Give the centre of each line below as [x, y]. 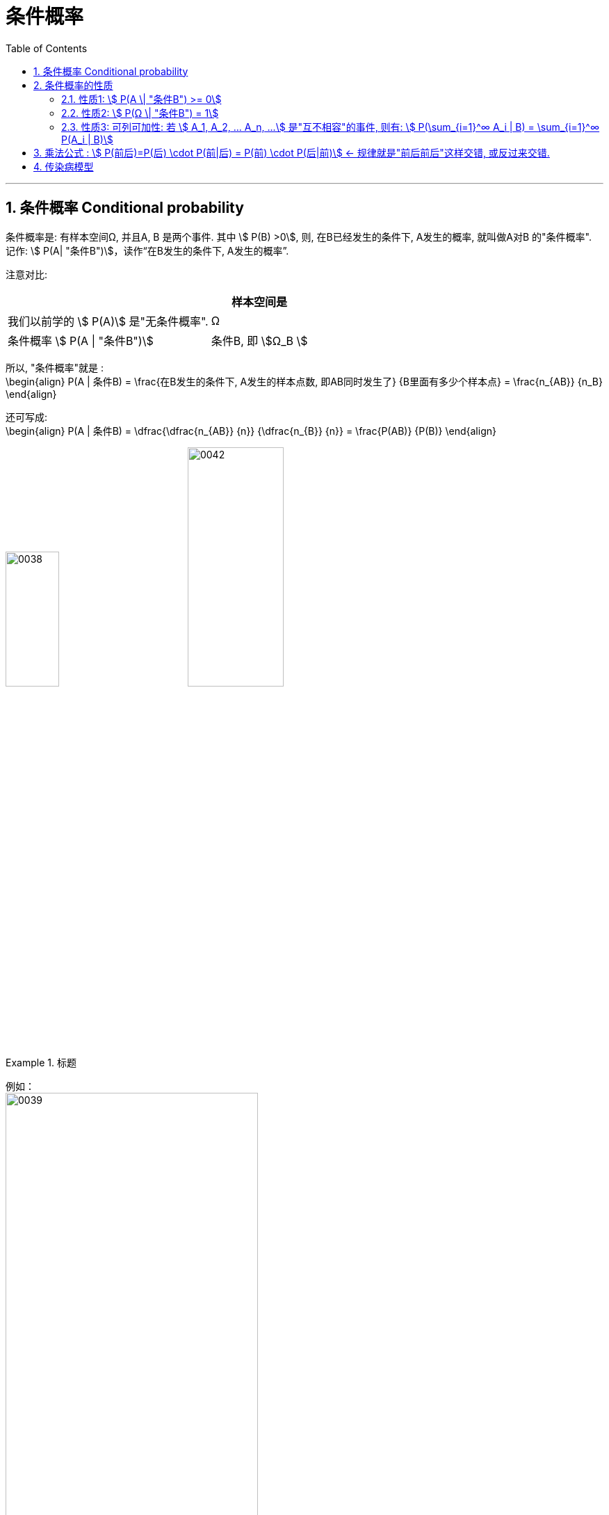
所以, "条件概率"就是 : [55, 367]
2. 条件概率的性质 [73, 85]
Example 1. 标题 [41, 1063]
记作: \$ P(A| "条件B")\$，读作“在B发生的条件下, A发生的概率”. [147, 250]
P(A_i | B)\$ [87, 139]
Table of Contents [47, 48]
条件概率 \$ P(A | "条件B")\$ [81, 340]
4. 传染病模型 [64, 166]
